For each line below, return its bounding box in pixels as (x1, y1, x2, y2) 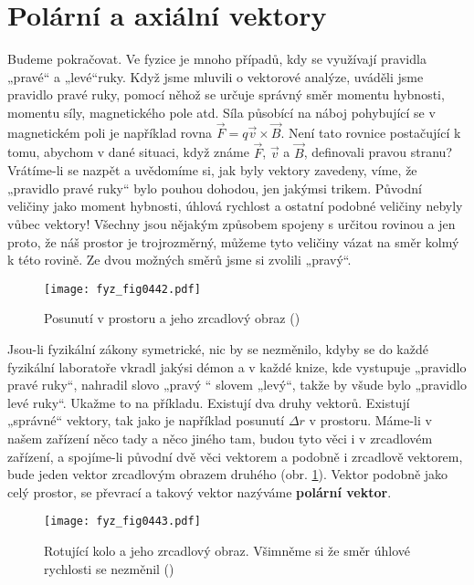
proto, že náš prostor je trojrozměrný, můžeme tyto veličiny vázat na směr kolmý (7, 232, 459, 251)
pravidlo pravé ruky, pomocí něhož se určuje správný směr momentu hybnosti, (7, 85, 445, 104)
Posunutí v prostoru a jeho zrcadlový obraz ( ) (44, 308, 300, 328)
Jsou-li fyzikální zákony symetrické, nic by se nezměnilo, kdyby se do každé (7, 339, 428, 358)
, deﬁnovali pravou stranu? (303, 142, 452, 162)
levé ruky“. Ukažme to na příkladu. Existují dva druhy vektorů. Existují (7, 392, 410, 412)
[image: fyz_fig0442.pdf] (44, 282, 201, 296)
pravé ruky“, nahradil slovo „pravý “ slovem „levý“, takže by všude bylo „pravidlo (7, 375, 467, 394)
